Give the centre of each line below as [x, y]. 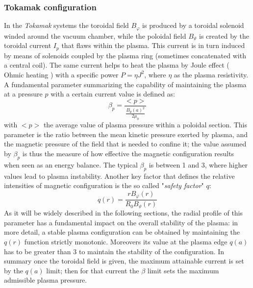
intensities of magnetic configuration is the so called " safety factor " [104, 185]
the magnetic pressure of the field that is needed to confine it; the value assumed [125, 144]
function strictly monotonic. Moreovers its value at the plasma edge [126, 242]
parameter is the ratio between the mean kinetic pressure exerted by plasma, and [126, 134]
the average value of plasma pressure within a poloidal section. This [145, 125]
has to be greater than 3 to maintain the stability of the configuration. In [114, 251]
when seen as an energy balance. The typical [71, 164]
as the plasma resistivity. [211, 74]
